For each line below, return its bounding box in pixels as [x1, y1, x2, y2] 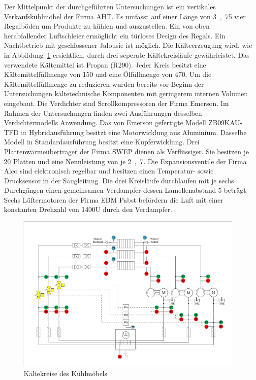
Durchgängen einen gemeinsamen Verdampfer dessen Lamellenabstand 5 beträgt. [4, 185, 248, 195]
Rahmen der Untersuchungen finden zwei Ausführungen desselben [4, 107, 202, 118]
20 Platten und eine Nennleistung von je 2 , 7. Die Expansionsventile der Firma [4, 156, 247, 166]
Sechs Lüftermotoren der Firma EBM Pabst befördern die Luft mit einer [4, 194, 224, 205]
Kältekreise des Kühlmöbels [24, 368, 107, 379]
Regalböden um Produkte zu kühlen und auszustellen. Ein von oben [4, 21, 210, 31]
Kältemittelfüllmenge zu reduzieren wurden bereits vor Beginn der [4, 78, 204, 89]
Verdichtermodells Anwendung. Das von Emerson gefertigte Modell [4, 117, 206, 128]
